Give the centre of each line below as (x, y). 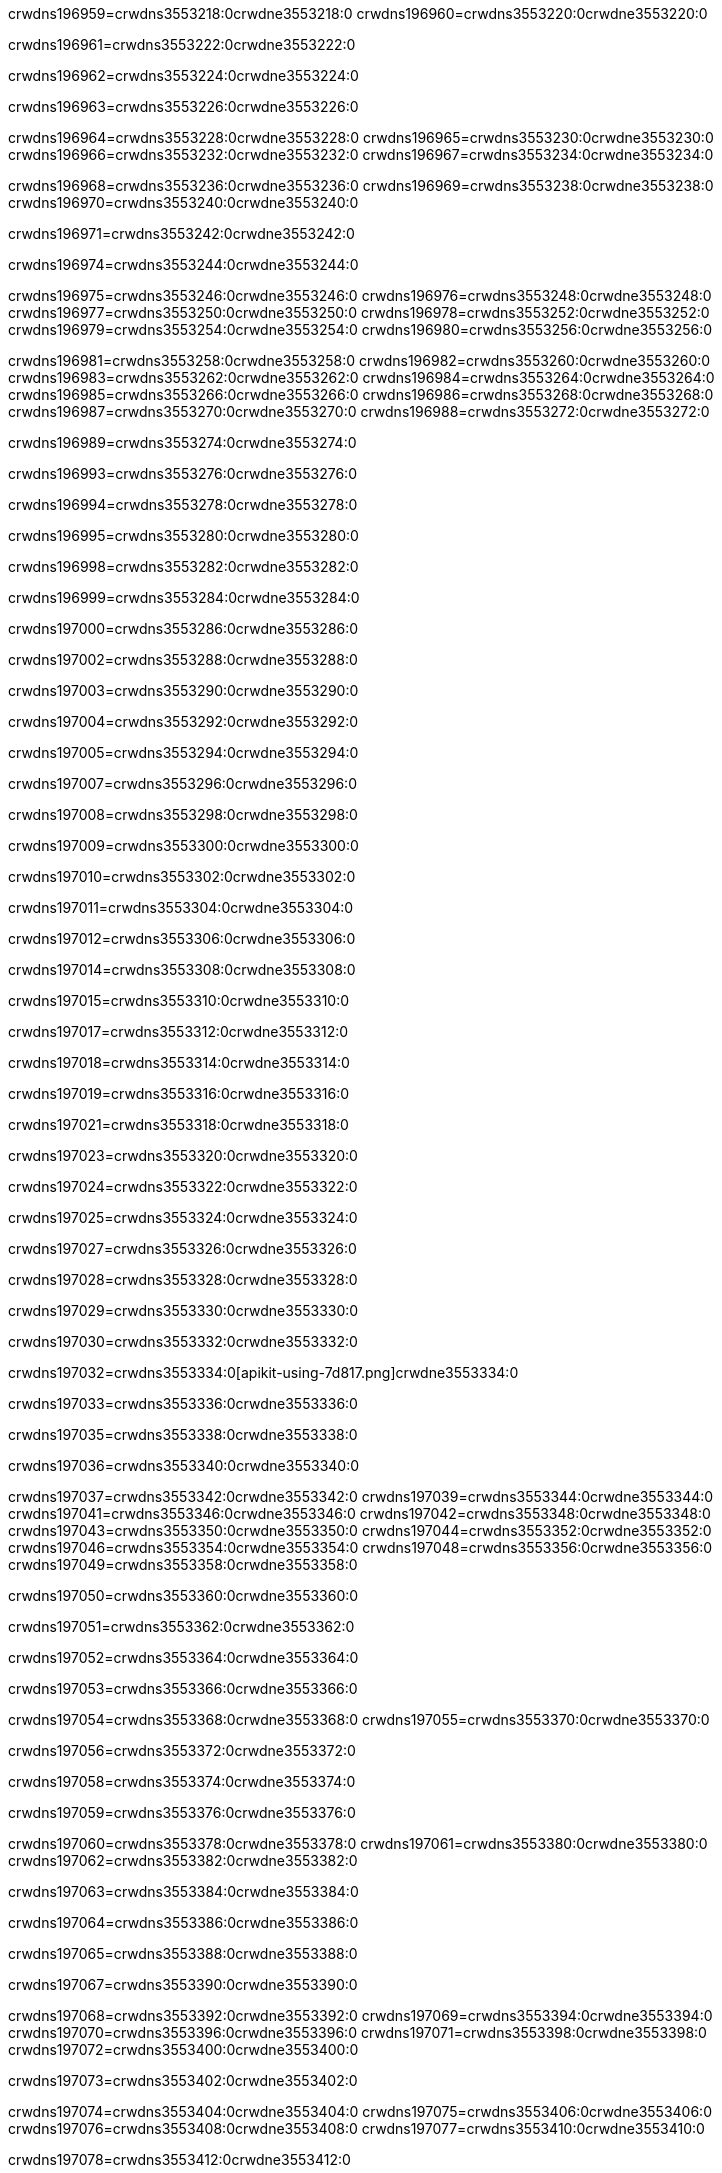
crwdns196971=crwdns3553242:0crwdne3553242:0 (181, 233)
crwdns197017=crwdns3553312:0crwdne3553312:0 (178, 1031)
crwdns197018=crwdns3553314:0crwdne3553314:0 (179, 1062)
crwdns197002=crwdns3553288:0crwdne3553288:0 (183, 659)
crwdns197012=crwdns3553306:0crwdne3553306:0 (182, 938)
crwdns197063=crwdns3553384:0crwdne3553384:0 (183, 1891)
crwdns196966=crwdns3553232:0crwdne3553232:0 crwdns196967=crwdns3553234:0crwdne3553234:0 (361, 154)
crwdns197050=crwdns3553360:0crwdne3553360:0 (183, 1595)
